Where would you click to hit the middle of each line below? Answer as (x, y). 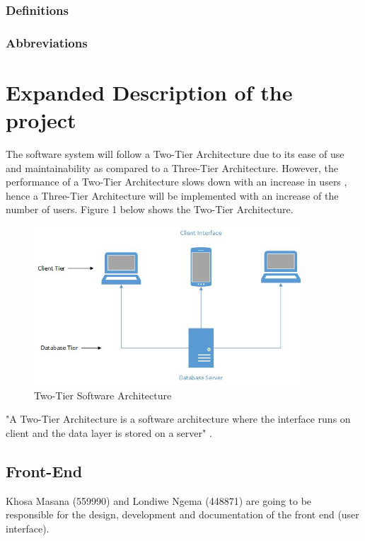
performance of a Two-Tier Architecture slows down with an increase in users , (176, 182)
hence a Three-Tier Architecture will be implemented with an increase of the (172, 195)
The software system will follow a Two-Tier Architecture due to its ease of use (175, 154)
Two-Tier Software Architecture (103, 395)
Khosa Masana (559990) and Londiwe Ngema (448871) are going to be (159, 500)
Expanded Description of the (149, 92)
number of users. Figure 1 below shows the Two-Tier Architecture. (150, 209)
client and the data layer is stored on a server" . (109, 433)
